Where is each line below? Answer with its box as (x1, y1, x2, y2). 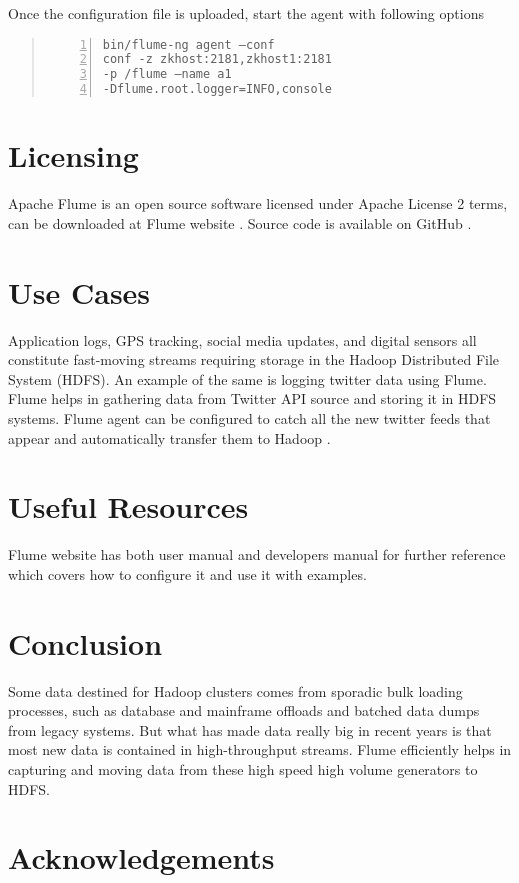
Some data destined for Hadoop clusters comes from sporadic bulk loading (8, 680, 463, 701)
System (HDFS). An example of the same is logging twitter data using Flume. (8, 368, 487, 389)
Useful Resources (8, 486, 249, 527)
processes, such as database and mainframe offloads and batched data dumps (8, 700, 480, 721)
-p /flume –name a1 (102, 67, 232, 82)
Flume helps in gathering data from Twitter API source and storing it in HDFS (8, 388, 497, 409)
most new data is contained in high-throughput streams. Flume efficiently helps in (8, 739, 512, 760)
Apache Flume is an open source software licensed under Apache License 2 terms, (8, 193, 508, 214)
